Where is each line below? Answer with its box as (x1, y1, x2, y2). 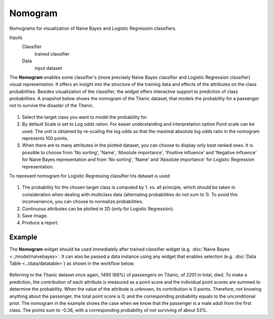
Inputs (9, 34, 23, 40)
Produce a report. (22, 220, 59, 226)
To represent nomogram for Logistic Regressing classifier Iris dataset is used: (9, 172, 171, 179)
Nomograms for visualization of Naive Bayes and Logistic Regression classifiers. (9, 25, 177, 31)
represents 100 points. (22, 135, 69, 142)
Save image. (22, 212, 48, 218)
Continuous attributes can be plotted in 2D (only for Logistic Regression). (22, 205, 174, 212)
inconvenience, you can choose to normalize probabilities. (22, 199, 144, 205)
